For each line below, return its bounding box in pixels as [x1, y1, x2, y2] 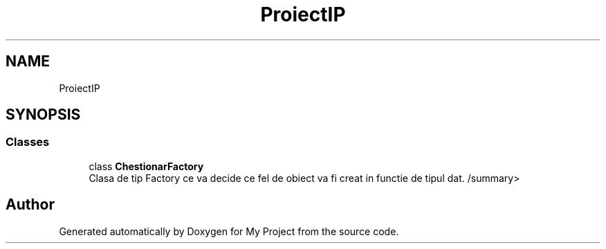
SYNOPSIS [6, 106, 81, 124]
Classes [6, 135, 50, 149]
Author [6, 196, 55, 214]
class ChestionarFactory [89, 160, 204, 172]
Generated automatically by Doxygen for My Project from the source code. [59, 225, 399, 237]
